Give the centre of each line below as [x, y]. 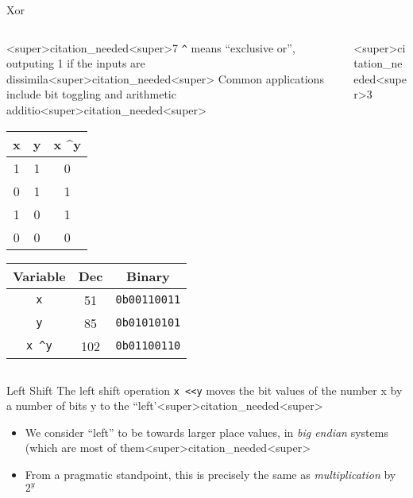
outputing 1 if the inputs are [76, 63]
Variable [39, 276]
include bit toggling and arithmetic [91, 94]
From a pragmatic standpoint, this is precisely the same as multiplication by [210, 475]
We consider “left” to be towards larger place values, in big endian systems [206, 432]
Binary [148, 276]
